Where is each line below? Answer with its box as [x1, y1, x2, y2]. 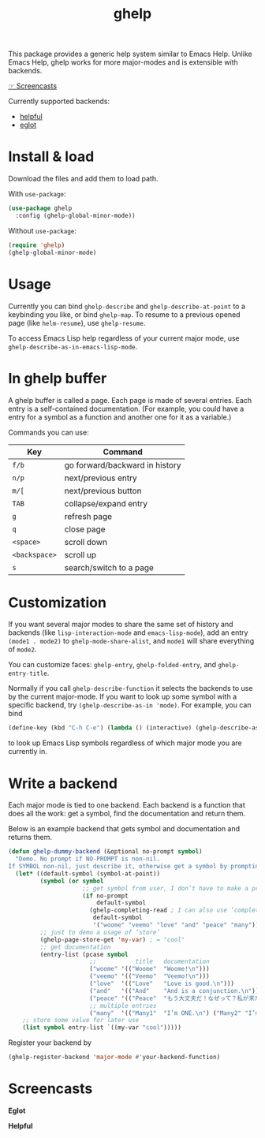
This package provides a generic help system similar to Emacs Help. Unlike [8, 49, 252, 59]
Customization [8, 593, 106, 611]
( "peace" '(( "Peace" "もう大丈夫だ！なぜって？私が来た [89, 994, 261, 1002]
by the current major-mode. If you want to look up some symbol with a [8, 692, 237, 702]
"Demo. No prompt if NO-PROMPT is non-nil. [15, 855, 160, 864]
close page [64, 524, 106, 535]
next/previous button [64, 485, 142, 496]
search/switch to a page [64, 562, 154, 573]
